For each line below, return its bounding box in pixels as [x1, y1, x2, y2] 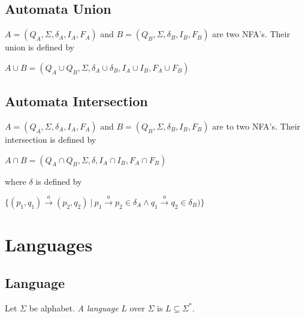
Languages [5, 232, 93, 257]
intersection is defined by [5, 133, 96, 145]
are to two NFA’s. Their [212, 120, 301, 132]
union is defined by [5, 41, 74, 53]
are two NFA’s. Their [212, 28, 290, 40]
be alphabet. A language [29, 301, 119, 314]
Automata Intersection [5, 92, 148, 110]
